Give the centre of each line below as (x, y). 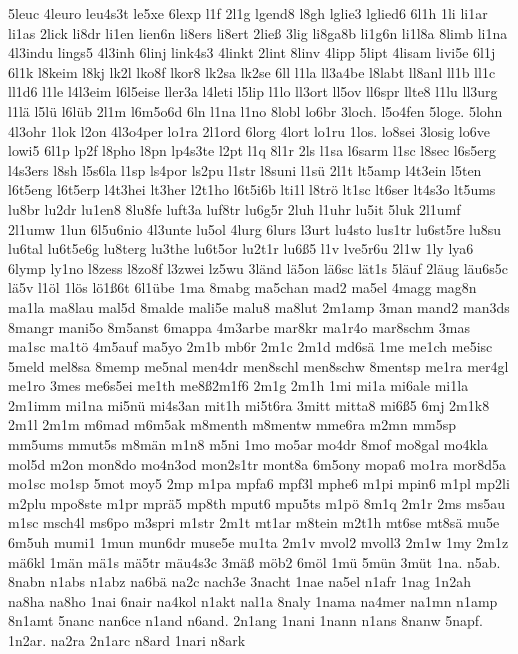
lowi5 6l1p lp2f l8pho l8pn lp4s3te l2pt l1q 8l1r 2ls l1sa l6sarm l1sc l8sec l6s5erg (252, 150)
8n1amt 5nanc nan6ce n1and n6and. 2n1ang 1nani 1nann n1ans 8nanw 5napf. (245, 620)
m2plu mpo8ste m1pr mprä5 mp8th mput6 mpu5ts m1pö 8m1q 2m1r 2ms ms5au (257, 502)
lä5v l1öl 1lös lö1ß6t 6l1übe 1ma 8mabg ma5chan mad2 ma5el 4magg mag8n (242, 287)
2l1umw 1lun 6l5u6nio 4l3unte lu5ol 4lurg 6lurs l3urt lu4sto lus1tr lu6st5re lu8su (254, 228)
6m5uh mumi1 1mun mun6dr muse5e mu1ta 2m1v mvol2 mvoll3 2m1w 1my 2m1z (258, 542)
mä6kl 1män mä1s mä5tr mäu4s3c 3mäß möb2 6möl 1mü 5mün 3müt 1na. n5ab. (254, 561)
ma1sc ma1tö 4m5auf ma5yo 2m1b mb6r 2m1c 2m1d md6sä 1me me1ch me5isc (250, 346)
